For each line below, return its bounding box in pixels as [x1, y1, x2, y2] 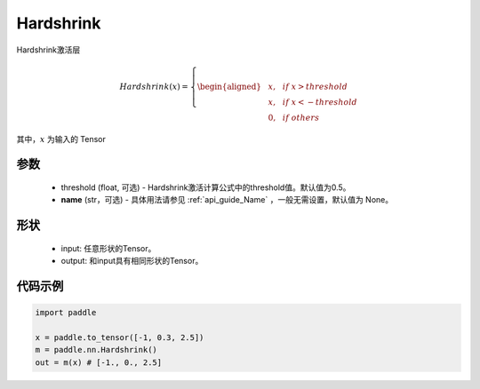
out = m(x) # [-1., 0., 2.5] [35, 357, 163, 368]
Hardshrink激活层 [16, 44, 81, 55]
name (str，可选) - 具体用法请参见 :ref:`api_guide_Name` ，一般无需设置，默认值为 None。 [60, 194, 394, 205]
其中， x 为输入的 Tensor [16, 133, 107, 144]
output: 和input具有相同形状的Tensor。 [60, 256, 204, 266]
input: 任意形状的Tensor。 [60, 242, 156, 253]
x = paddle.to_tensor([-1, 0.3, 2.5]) [35, 332, 204, 342]
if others [282, 112, 320, 123]
